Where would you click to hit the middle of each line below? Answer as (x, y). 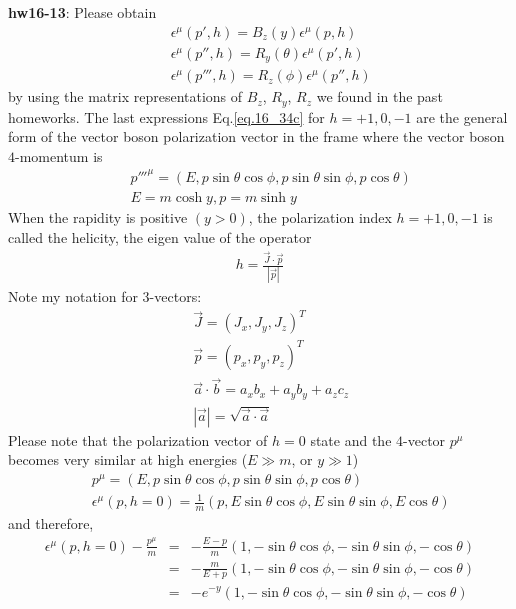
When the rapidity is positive (98, 216)
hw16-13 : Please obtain (82, 12)
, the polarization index (320, 216)
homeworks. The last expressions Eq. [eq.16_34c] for (166, 116)
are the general (462, 116)
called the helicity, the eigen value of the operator (160, 236)
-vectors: (175, 296)
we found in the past (379, 96)
